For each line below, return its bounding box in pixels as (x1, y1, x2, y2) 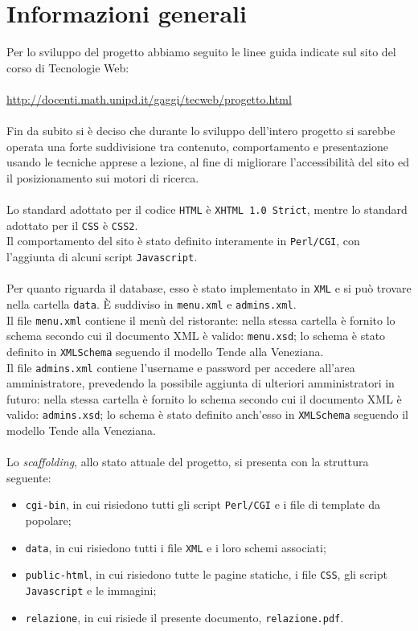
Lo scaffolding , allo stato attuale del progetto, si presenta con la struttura (6, 453, 369, 470)
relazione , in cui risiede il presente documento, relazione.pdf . (25, 608, 344, 625)
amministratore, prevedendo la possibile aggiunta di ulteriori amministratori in (6, 375, 395, 391)
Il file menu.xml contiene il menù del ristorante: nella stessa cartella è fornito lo (6, 311, 395, 328)
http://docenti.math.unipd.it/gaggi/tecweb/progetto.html (6, 90, 292, 107)
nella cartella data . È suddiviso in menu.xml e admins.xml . (6, 295, 297, 312)
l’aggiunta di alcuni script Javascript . (6, 248, 198, 265)
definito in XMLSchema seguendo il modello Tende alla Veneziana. (6, 342, 324, 359)
